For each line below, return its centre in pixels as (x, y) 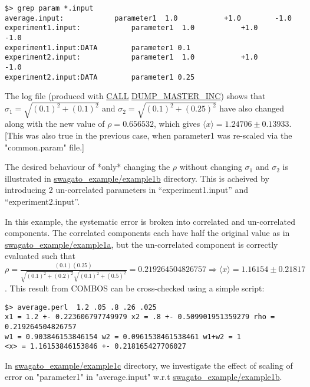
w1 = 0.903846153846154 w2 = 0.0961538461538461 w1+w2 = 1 (123, 337)
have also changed (252, 108)
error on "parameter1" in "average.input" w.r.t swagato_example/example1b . (144, 377)
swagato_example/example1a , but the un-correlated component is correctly (141, 244)
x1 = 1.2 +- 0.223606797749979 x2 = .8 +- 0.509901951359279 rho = (140, 317)
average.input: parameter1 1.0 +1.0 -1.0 (148, 18)
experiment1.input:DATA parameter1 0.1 (98, 47)
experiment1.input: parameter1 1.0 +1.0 (131, 28)
